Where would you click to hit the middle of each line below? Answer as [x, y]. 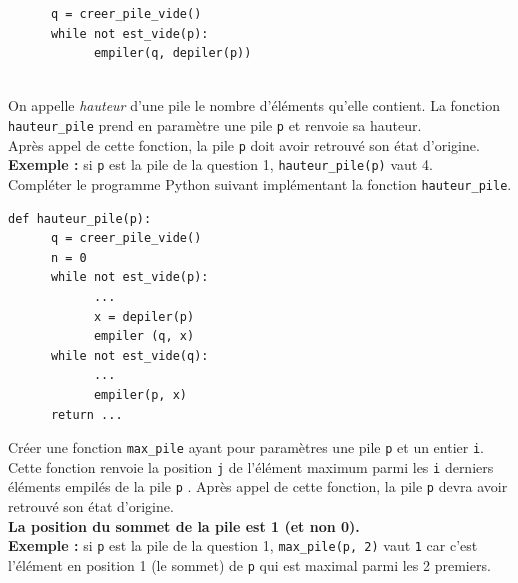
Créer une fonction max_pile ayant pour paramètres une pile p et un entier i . [246, 447]
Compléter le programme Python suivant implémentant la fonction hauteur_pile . [260, 183]
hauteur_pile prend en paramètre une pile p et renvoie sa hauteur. [215, 124]
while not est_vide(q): [129, 355]
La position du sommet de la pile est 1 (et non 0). [184, 525]
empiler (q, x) [144, 336]
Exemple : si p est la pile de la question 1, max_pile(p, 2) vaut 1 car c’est [243, 545]
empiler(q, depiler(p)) [172, 53]
